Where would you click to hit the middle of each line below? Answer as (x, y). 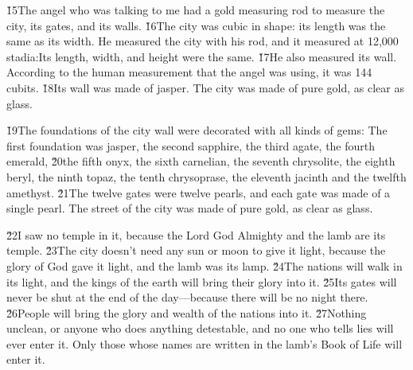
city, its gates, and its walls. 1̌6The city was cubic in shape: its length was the (196, 25)
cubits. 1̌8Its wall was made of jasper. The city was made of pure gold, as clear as (205, 87)
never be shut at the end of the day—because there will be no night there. (187, 297)
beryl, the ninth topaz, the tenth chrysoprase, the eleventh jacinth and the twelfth (206, 176)
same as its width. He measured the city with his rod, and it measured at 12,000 (203, 41)
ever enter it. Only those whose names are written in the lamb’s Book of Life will (205, 343)
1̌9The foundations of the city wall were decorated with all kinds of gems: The (197, 130)
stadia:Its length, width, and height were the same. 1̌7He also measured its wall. (202, 56)
